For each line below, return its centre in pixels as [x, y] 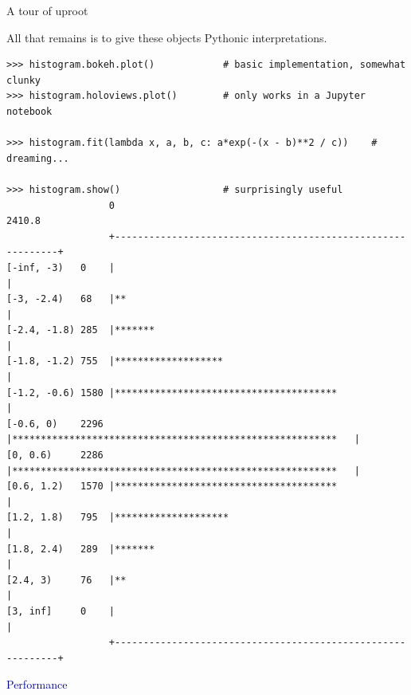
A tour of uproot [47, 10]
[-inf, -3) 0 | [61, 267]
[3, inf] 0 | [61, 611]
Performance [37, 684]
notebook [29, 111]
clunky [23, 80]
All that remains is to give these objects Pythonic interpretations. [167, 37]
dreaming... [38, 158]
